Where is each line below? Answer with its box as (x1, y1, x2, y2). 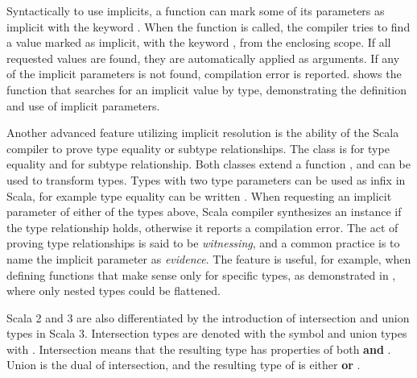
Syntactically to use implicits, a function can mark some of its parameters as (6, 2, 385, 19)
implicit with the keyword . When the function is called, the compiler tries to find (6, 18, 411, 35)
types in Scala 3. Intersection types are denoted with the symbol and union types (6, 325, 407, 342)
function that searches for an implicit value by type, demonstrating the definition (6, 81, 407, 98)
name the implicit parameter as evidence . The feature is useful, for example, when (6, 250, 411, 267)
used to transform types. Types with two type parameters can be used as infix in (6, 171, 406, 188)
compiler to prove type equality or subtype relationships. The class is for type (6, 139, 390, 156)
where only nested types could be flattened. (6, 282, 221, 299)
